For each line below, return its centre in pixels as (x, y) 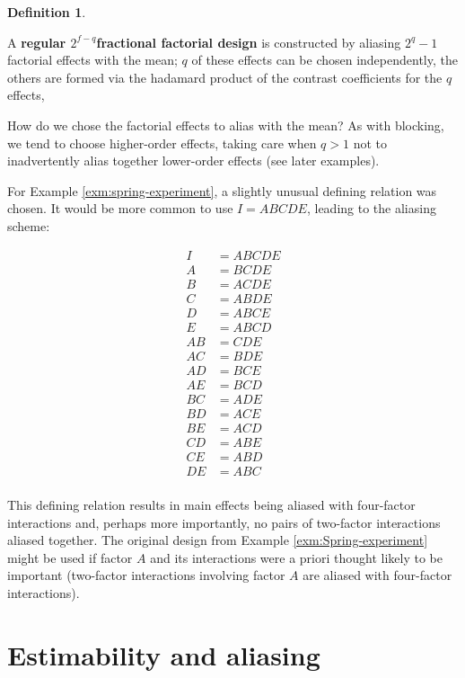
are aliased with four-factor (377, 575)
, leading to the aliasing (371, 208)
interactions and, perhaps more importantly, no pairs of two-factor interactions (224, 522)
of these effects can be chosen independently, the (325, 60)
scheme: (29, 225)
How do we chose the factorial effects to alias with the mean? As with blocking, (226, 125)
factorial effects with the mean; (92, 60)
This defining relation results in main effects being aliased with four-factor (211, 505)
